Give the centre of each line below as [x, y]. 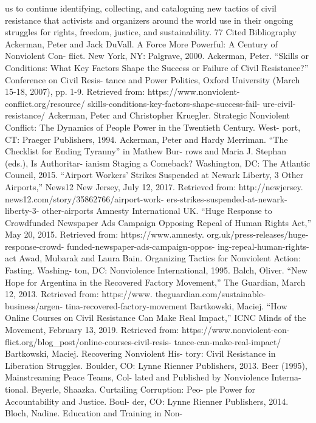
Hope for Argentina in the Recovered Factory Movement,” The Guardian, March [155, 282]
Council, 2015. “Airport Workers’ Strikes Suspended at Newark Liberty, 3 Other [154, 175]
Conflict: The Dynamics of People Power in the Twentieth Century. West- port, [153, 127]
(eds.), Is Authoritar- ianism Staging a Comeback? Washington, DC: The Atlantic [158, 163]
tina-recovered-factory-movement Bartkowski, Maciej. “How [176, 305]
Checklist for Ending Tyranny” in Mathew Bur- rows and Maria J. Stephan [146, 151]
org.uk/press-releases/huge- [258, 234]
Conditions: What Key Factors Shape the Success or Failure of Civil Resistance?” [157, 67]
